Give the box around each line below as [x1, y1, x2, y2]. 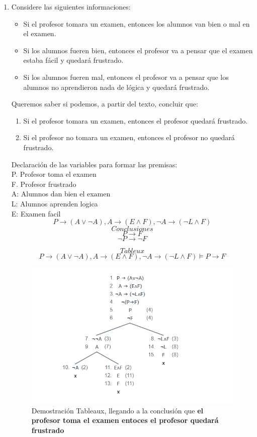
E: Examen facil [11, 208, 61, 219]
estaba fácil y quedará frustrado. [23, 55, 124, 65]
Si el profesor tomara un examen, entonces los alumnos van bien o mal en [23, 18, 250, 29]
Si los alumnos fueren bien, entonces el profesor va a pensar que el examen [23, 45, 253, 55]
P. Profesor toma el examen [11, 169, 97, 179]
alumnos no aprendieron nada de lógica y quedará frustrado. [23, 81, 210, 92]
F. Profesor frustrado [11, 178, 76, 189]
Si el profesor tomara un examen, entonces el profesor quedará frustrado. [23, 115, 248, 126]
